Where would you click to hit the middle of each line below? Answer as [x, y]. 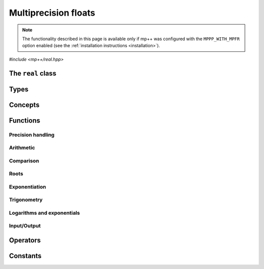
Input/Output [25, 226]
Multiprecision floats [52, 13]
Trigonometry [26, 200]
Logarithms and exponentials [44, 213]
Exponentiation [28, 187]
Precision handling [32, 135]
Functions [25, 120]
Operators [25, 240]
